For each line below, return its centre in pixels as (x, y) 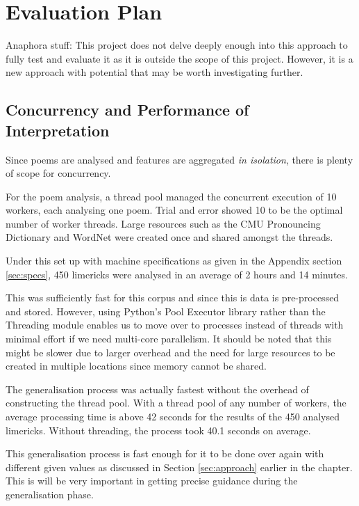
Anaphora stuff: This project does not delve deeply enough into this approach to (177, 45)
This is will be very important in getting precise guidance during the (152, 481)
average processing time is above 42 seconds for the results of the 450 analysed (173, 416)
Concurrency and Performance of (127, 110)
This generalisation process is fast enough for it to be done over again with (165, 453)
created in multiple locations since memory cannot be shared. (136, 366)
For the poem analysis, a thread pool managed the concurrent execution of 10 (171, 196)
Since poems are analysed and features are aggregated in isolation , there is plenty (179, 159)
